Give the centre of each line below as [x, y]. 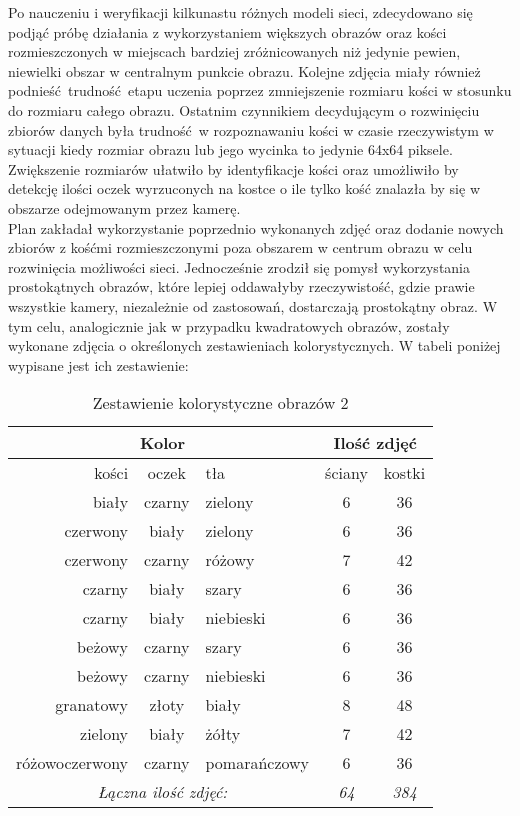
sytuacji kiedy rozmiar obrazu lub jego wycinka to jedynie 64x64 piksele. [230, 149]
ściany [346, 473]
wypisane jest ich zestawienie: [98, 364]
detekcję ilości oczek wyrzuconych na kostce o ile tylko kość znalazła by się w [244, 188]
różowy [230, 560]
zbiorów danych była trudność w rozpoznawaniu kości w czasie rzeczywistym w [251, 129]
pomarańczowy [257, 763]
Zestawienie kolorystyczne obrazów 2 [220, 403]
